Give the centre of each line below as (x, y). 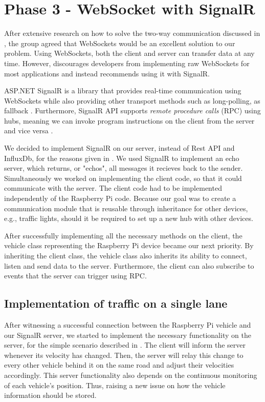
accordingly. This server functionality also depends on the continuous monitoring (131, 375)
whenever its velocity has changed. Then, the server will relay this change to (124, 355)
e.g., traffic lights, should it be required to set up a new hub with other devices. (129, 218)
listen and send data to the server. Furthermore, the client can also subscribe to (129, 265)
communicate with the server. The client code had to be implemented (113, 188)
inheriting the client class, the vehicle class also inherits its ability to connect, (126, 255)
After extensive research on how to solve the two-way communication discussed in (132, 33)
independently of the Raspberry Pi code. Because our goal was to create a (120, 198)
